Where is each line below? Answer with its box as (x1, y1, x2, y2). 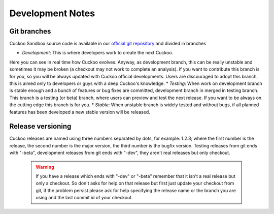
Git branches (9, 27, 51, 36)
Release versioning (9, 122, 72, 131)
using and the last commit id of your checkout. (36, 195, 133, 201)
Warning (36, 164, 54, 170)
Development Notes (9, 8, 95, 19)
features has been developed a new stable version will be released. (9, 109, 151, 115)
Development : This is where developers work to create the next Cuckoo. (22, 50, 174, 56)
